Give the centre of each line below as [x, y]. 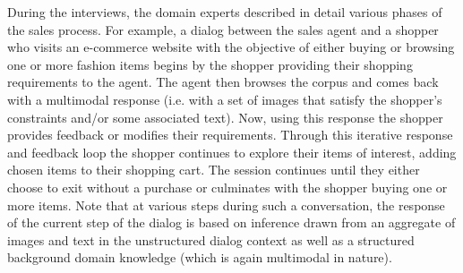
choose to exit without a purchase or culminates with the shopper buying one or [227, 187]
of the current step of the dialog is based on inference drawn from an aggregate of [231, 222]
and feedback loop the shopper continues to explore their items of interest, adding [232, 152]
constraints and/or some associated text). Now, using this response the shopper [225, 117]
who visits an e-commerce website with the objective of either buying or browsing [231, 47]
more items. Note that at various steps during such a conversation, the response [226, 205]
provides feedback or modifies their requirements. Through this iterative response [230, 135]
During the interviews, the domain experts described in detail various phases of [225, 12]
